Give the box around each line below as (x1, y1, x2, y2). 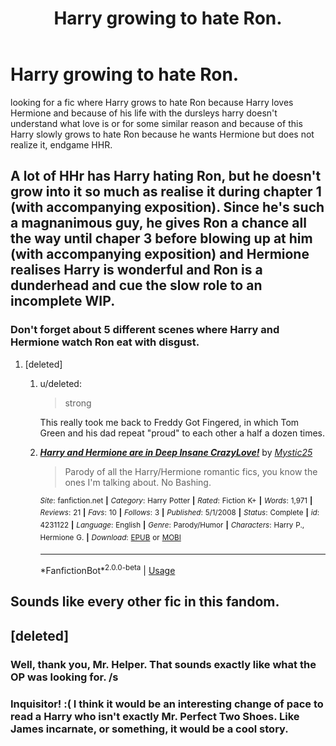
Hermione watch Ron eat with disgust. (10, 335, 200, 349)
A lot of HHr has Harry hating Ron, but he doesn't (10, 168, 322, 185)
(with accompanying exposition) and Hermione (10, 246, 310, 263)
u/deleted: (39, 377, 82, 389)
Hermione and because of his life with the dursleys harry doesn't (10, 107, 278, 119)
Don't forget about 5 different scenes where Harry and (10, 323, 280, 337)
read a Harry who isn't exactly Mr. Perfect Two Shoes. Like (10, 709, 300, 723)
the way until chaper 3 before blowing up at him (10, 230, 313, 247)
